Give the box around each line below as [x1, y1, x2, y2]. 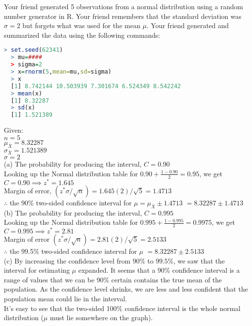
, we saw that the [173, 255, 225, 265]
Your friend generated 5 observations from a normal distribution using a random [4, 1, 243, 11]
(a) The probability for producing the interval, [4, 159, 142, 169]
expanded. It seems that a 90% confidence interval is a [78, 265, 240, 275]
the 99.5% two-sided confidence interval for [9, 246, 137, 256]
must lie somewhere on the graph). [49, 312, 153, 323]
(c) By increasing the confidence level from [4, 255, 131, 265]
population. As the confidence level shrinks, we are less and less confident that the [4, 284, 248, 294]
